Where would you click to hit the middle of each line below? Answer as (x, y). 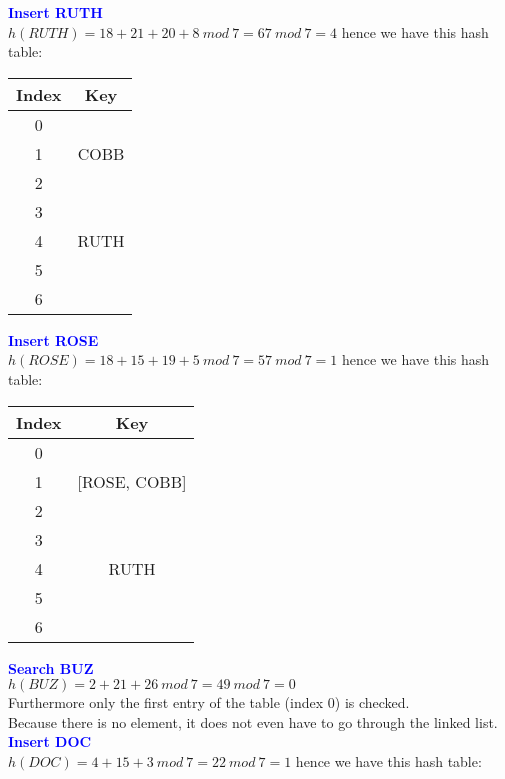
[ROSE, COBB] (132, 481)
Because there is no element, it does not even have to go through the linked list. (253, 721)
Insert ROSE (53, 339)
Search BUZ (51, 667)
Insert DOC (50, 741)
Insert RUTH (55, 12)
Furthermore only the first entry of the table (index (166, 702)
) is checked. (372, 702)
